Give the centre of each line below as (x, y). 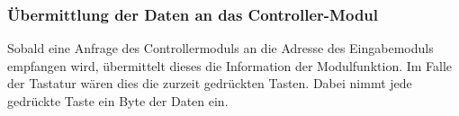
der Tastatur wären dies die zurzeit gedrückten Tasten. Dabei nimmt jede (210, 83)
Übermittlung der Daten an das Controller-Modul (193, 14)
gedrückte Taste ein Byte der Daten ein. (118, 101)
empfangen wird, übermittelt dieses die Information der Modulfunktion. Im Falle (230, 65)
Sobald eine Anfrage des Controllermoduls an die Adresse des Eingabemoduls (220, 48)
